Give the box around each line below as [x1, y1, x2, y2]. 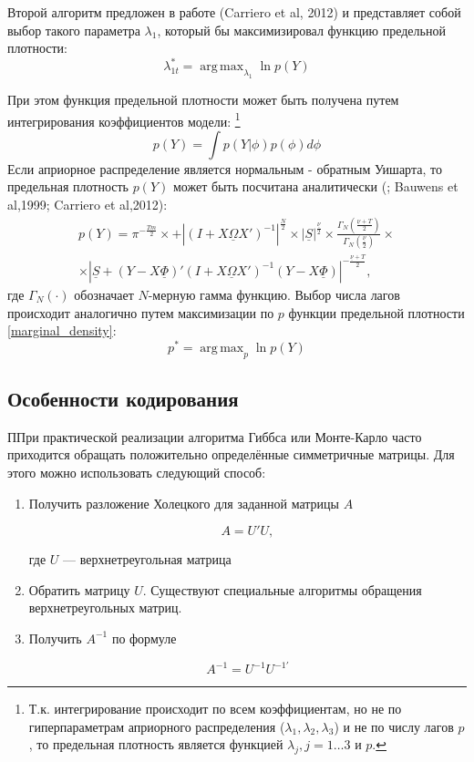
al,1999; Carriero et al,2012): [7, 195, 168, 214]
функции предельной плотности [288, 303, 465, 322]
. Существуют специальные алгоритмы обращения [142, 580, 422, 599]
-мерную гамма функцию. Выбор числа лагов [148, 284, 400, 304]
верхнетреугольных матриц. [28, 598, 182, 617]
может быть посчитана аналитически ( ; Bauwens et [172, 177, 459, 196]
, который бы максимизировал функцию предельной [157, 20, 446, 39]
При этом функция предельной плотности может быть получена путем [7, 90, 399, 109]
